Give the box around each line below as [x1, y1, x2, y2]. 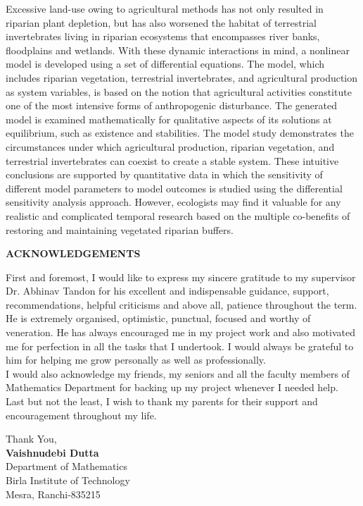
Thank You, [6, 431, 57, 446]
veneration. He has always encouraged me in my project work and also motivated [6, 325, 355, 340]
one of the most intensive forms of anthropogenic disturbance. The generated [6, 98, 338, 113]
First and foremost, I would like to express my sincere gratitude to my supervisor [6, 269, 356, 284]
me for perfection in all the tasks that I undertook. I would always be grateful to [6, 338, 354, 353]
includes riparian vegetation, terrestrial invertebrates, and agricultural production [6, 70, 358, 85]
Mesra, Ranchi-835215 [6, 486, 101, 501]
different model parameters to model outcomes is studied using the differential [6, 180, 343, 195]
